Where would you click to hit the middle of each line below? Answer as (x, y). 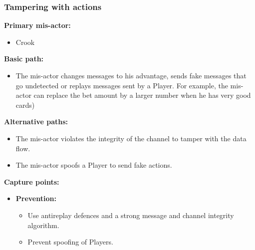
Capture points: (32, 181)
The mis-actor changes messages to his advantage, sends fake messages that (131, 75)
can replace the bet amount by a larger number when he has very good (142, 95)
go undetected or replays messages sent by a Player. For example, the (122, 85)
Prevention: (36, 198)
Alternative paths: (36, 122)
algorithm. (43, 225)
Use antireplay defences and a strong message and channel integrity (131, 215)
